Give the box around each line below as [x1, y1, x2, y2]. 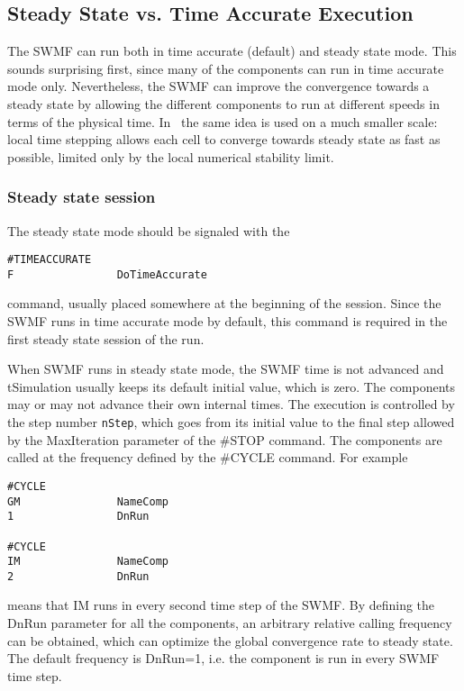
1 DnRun [7, 510, 150, 523]
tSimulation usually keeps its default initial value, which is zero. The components [7, 377, 456, 396]
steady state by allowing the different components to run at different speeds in [7, 94, 440, 113]
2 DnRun [7, 569, 150, 583]
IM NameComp [7, 555, 168, 568]
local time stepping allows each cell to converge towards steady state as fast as [7, 130, 441, 149]
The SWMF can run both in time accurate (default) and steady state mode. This [7, 41, 457, 60]
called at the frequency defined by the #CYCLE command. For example [7, 448, 408, 467]
